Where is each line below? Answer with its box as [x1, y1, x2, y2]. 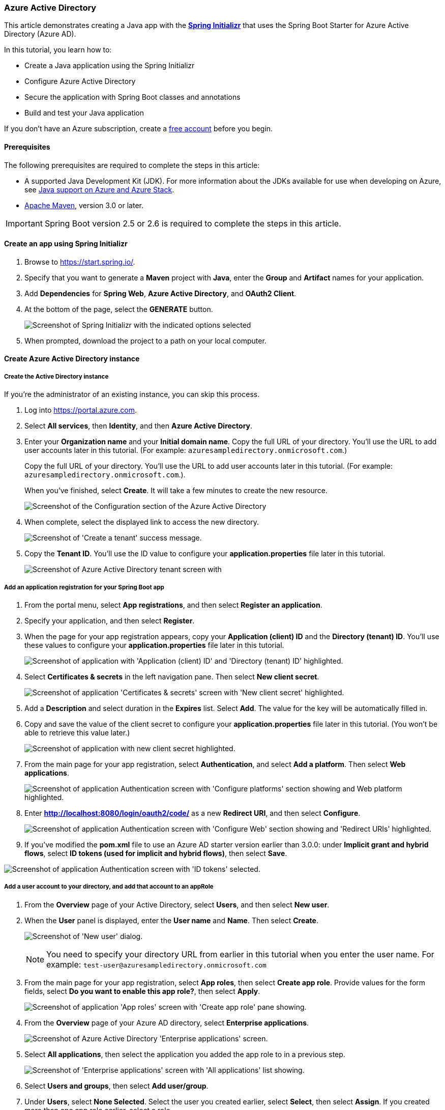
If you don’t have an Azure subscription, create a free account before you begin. [4, 124, 273, 133]
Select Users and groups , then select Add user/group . [24, 1081, 209, 1090]
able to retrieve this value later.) [24, 728, 130, 737]
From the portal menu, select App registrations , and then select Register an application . [24, 600, 322, 609]
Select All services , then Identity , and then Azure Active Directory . [24, 421, 253, 431]
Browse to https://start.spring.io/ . [24, 257, 135, 266]
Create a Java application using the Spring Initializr [24, 61, 195, 70]
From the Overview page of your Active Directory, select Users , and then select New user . [24, 900, 330, 909]
